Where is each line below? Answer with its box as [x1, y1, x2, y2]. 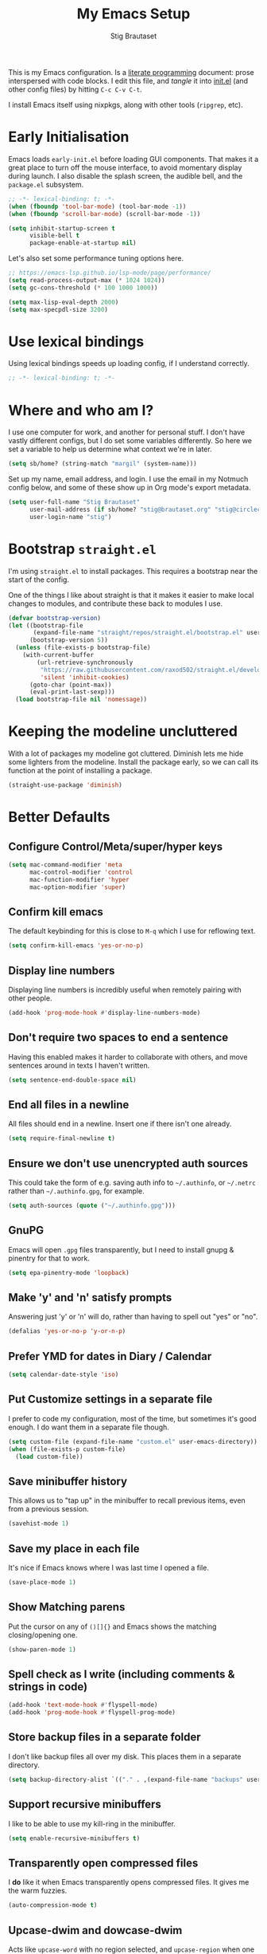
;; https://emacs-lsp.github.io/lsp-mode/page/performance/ [8, 269, 212, 277]
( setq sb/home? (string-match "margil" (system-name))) [8, 460, 197, 468]
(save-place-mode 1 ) [8, 1578, 77, 1586]
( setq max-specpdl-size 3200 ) [8, 305, 109, 313]
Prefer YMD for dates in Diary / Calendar [8, 1349, 212, 1363]
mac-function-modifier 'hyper [29, 875, 130, 883]
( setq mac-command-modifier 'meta [8, 861, 123, 869]
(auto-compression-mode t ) [8, 1901, 98, 1909]
